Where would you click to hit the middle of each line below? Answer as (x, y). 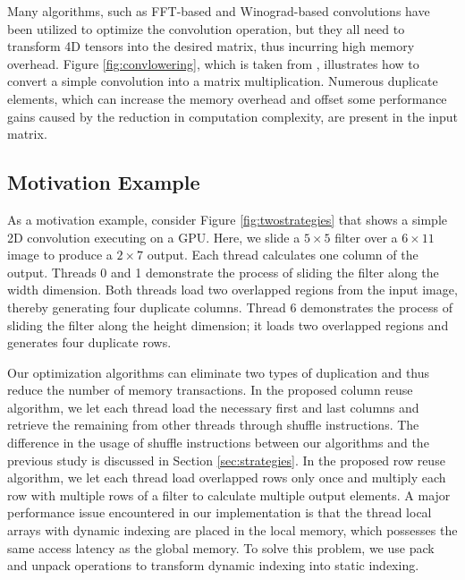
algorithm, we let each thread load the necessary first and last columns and (213, 407)
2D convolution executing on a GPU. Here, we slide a (154, 237)
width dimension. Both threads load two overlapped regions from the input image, (232, 290)
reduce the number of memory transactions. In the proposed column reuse (210, 390)
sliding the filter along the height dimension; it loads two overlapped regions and (228, 324)
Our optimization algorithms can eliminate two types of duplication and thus (219, 372)
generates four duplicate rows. (89, 342)
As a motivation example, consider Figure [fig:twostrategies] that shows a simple (227, 219)
